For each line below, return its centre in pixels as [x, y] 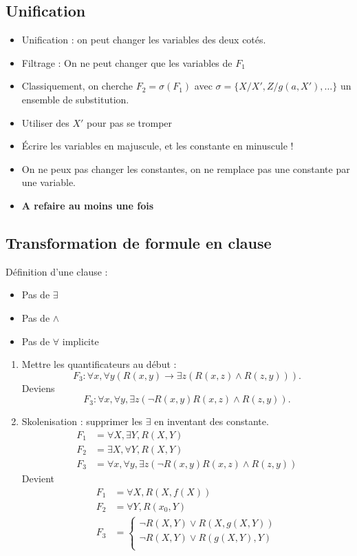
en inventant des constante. [212, 421]
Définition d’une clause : [57, 271]
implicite [80, 341]
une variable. [49, 182]
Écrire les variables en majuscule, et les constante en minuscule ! [158, 146]
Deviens [38, 388]
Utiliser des [45, 122]
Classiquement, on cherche [77, 86]
